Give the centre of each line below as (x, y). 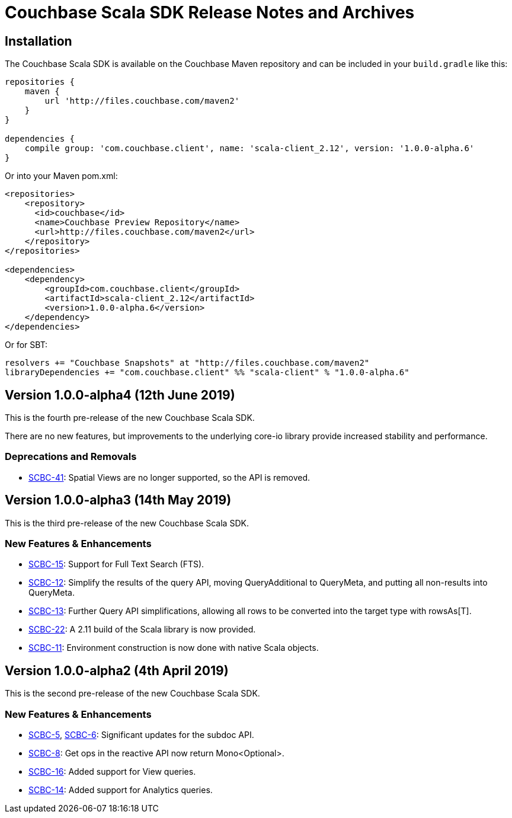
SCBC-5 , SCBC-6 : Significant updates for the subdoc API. (141, 734)
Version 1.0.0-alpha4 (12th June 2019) (120, 395)
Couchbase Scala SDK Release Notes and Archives (210, 12)
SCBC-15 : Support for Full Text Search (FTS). (116, 564)
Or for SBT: (26, 345)
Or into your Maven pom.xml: (61, 176)
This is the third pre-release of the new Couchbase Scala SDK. (127, 523)
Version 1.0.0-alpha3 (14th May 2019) (118, 500)
